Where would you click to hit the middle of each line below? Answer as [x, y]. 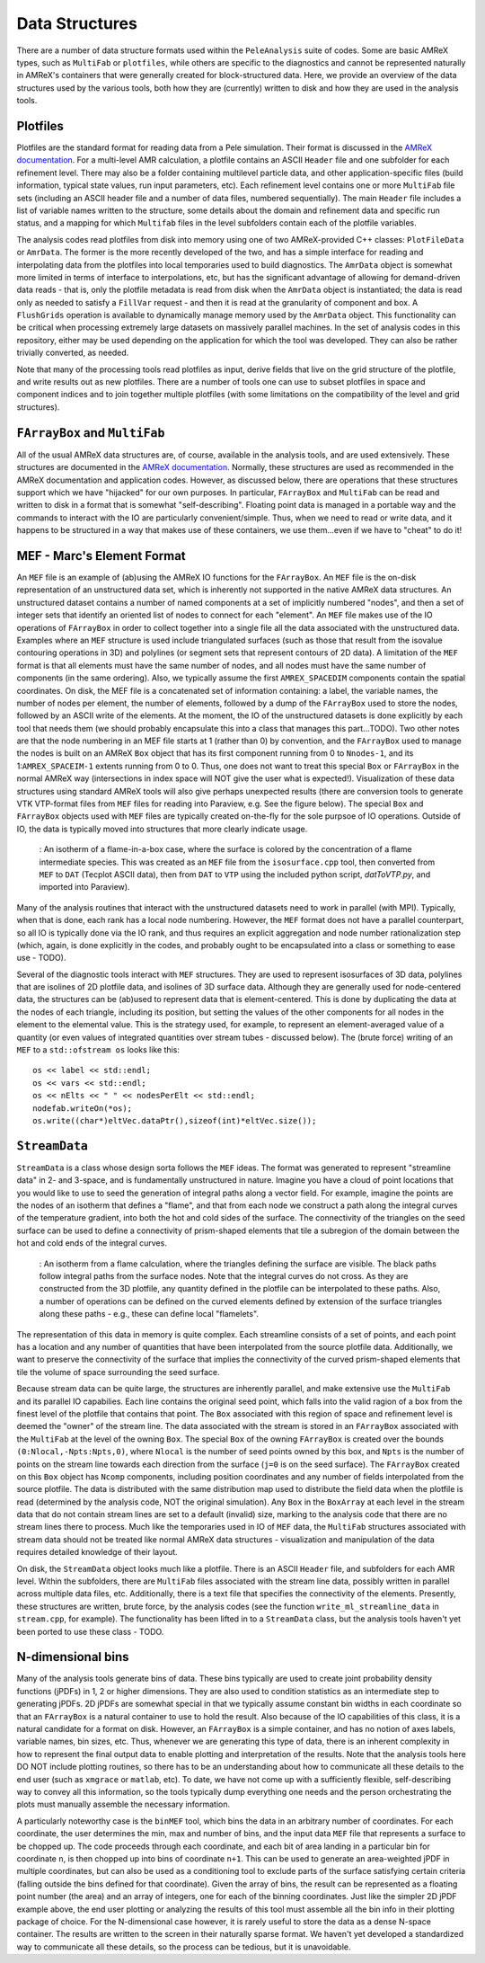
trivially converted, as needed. [73, 353]
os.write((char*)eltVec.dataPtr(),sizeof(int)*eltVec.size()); [175, 1120]
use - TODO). [41, 958]
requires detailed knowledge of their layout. [97, 1552]
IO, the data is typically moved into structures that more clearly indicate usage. [162, 829]
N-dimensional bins [73, 1657]
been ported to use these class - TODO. [90, 1631]
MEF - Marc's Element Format [101, 556]
